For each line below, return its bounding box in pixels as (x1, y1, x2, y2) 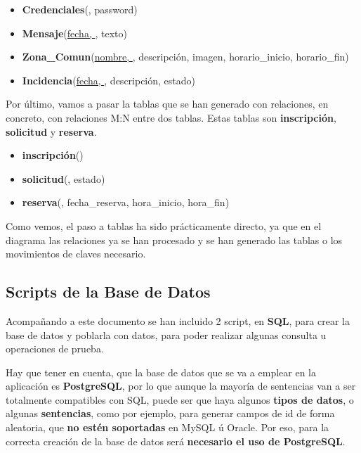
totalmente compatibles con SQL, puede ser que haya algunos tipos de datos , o (6, 392, 354, 407)
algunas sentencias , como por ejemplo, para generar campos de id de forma (6, 406, 335, 421)
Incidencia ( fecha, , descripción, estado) (22, 72, 196, 87)
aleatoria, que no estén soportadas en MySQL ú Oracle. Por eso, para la (6, 420, 329, 435)
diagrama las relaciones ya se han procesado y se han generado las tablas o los (6, 232, 343, 247)
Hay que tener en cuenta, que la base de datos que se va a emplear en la (6, 364, 317, 379)
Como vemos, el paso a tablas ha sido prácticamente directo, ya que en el (6, 218, 322, 233)
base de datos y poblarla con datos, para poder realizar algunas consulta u (6, 327, 327, 342)
